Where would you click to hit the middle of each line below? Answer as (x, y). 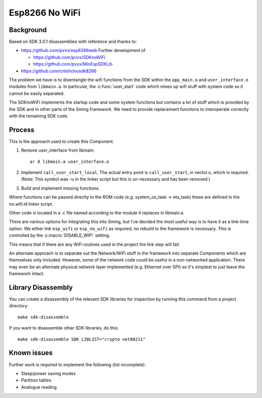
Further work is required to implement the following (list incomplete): (77, 364)
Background (28, 30)
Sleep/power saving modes (49, 373)
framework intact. (27, 274)
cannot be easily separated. (37, 93)
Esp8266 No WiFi (45, 13)
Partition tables (36, 380)
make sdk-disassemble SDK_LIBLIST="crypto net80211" (82, 339)
